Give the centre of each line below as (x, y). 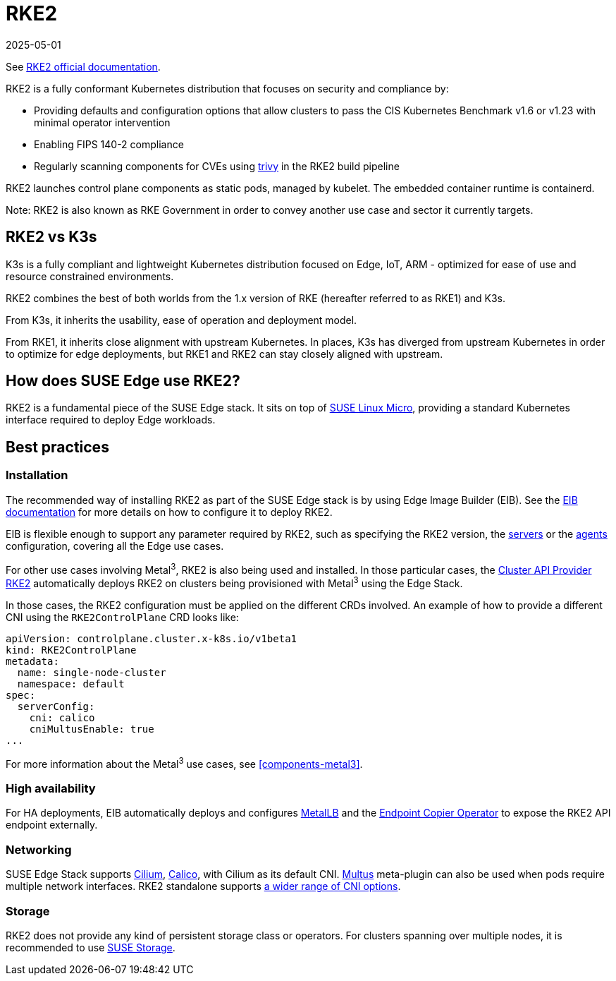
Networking (39, 849)
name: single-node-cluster (92, 672)
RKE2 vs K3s (51, 237)
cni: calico (62, 717)
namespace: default (71, 684)
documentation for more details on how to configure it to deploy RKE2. (169, 512)
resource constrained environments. (90, 276)
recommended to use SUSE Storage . (91, 947)
